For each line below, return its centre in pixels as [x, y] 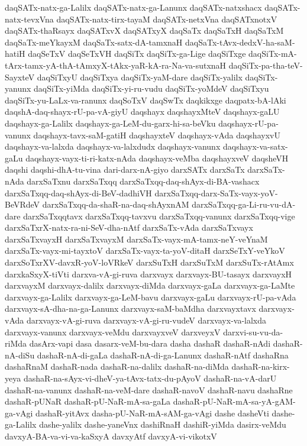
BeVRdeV [22, 204]
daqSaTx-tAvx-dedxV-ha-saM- [240, 42]
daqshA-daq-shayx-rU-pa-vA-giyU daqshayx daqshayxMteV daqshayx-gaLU [142, 112]
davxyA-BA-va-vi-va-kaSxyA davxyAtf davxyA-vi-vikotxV [111, 436]
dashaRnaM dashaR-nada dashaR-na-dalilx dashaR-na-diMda [117, 366]
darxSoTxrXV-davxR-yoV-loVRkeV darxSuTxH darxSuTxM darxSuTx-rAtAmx [149, 262]
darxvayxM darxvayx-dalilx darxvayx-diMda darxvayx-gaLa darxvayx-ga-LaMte [150, 285]
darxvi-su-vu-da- [253, 332]
